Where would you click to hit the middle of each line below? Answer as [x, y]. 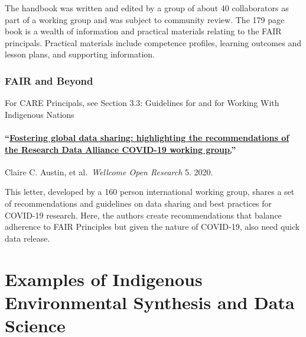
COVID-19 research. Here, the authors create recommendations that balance [143, 215]
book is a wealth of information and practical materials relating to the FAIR [143, 31]
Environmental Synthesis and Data [150, 302]
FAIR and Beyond [49, 80]
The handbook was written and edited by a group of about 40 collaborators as [147, 8]
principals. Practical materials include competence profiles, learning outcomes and [153, 42]
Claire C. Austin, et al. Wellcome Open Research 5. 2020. [109, 171]
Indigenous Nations [40, 114]
